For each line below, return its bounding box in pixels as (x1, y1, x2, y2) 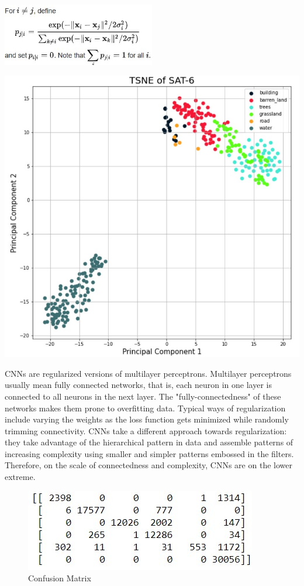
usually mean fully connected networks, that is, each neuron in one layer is (5, 379, 272, 391)
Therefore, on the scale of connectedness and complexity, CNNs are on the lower (5, 459, 292, 471)
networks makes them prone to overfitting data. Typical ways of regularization (5, 401, 286, 414)
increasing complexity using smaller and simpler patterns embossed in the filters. (5, 447, 294, 459)
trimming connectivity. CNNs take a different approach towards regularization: (5, 424, 287, 437)
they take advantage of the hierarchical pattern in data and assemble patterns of (5, 436, 293, 448)
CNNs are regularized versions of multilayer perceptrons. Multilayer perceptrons (5, 367, 292, 379)
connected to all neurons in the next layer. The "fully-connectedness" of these (5, 390, 281, 402)
